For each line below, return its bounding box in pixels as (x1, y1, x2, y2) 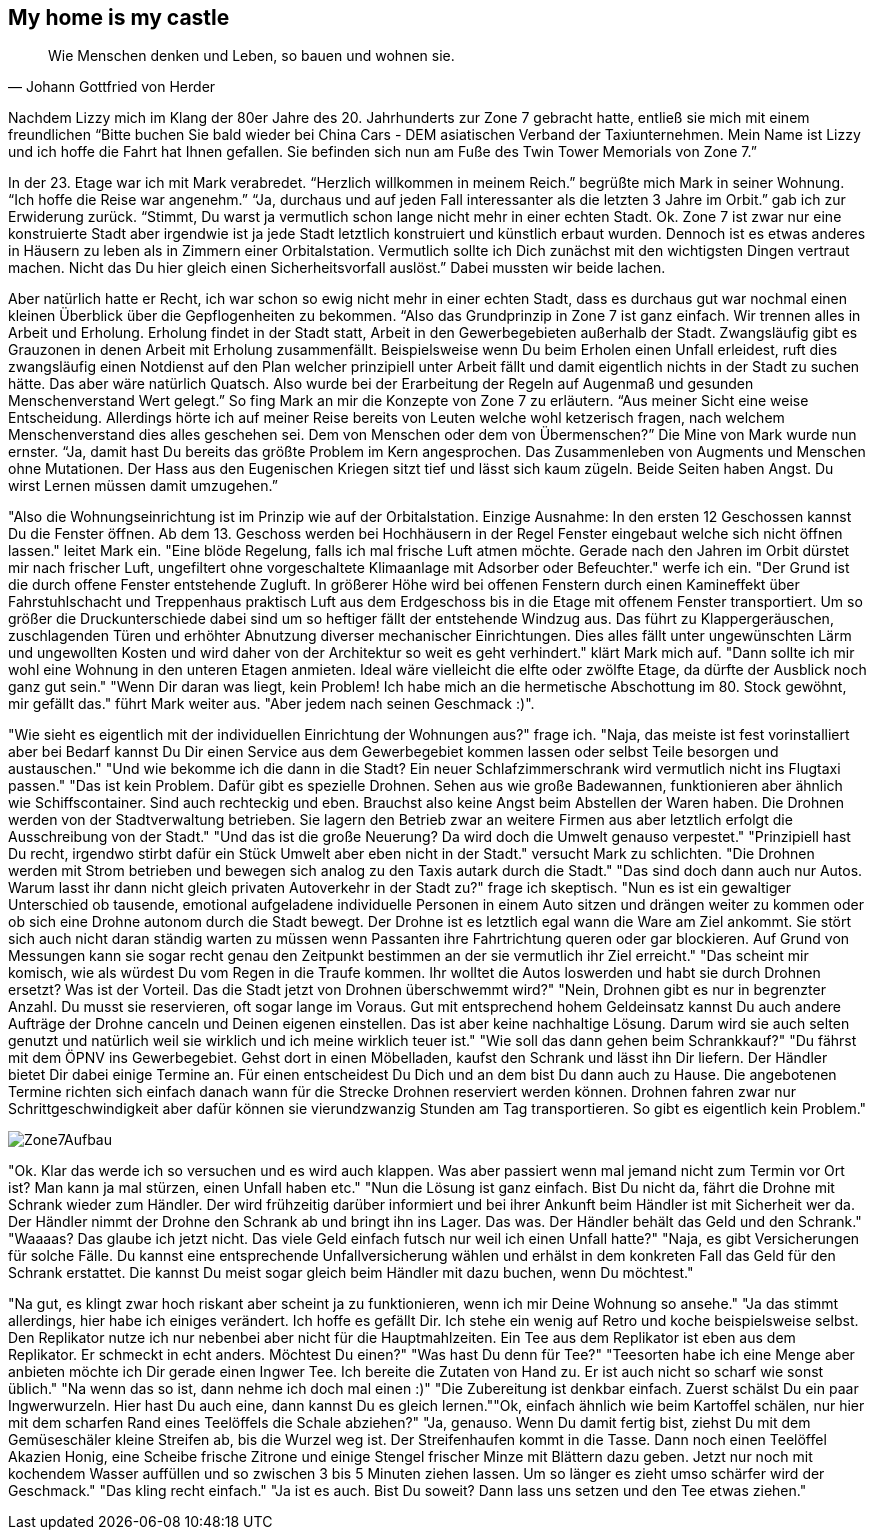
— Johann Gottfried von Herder (8, 78, 216, 96)
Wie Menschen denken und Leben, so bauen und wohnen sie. (48, 47, 455, 65)
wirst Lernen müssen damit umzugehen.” (8, 477, 278, 495)
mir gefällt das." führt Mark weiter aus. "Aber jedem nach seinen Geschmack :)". (8, 695, 535, 713)
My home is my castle (8, 5, 230, 30)
